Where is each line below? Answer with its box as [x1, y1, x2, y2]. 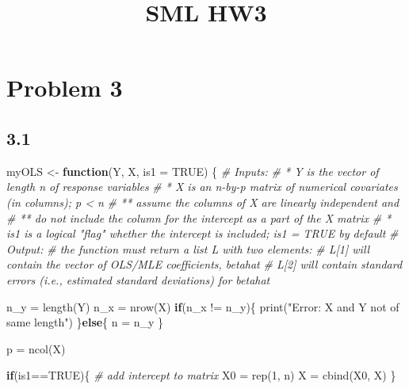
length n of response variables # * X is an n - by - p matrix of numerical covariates [6, 178, 398, 195]
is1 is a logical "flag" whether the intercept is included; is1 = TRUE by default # [6, 225, 399, 242]
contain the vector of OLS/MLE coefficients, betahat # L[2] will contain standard [6, 256, 403, 273]
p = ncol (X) [6, 340, 66, 357]
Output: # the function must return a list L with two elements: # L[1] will [6, 240, 370, 257]
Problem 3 [6, 71, 123, 104]
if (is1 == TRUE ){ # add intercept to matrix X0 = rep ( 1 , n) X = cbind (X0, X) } [6, 367, 396, 383]
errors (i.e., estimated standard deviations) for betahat [6, 271, 270, 288]
